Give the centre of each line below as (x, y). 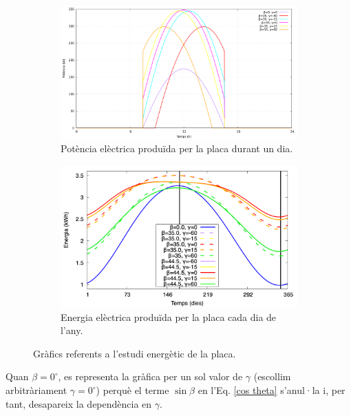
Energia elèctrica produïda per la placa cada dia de (169, 316)
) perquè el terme (132, 390)
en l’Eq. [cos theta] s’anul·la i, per (272, 390)
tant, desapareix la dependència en (79, 403)
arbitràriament (36, 390)
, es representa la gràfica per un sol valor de (150, 376)
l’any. (72, 330)
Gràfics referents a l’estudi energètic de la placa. (135, 353)
